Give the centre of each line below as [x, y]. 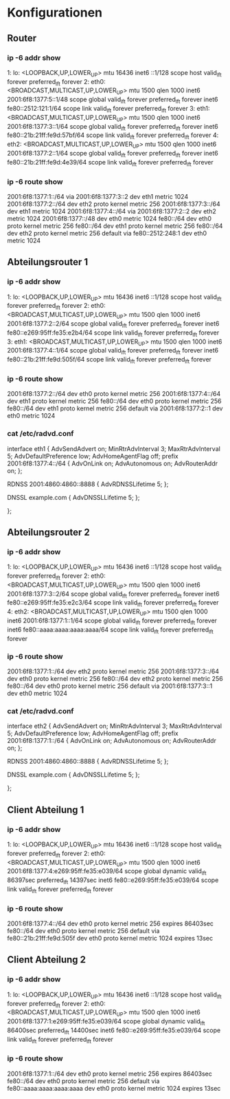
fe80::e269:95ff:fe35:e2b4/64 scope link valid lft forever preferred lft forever [113, 333]
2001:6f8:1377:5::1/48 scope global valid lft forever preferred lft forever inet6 [113, 100]
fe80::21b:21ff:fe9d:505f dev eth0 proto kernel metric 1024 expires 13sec [110, 939]
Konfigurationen [55, 13]
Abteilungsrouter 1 [48, 262]
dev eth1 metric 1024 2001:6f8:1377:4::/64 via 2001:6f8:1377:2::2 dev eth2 [112, 211]
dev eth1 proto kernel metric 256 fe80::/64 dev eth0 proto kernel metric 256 [114, 401]
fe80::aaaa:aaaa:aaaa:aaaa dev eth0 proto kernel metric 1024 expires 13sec [114, 1088]
